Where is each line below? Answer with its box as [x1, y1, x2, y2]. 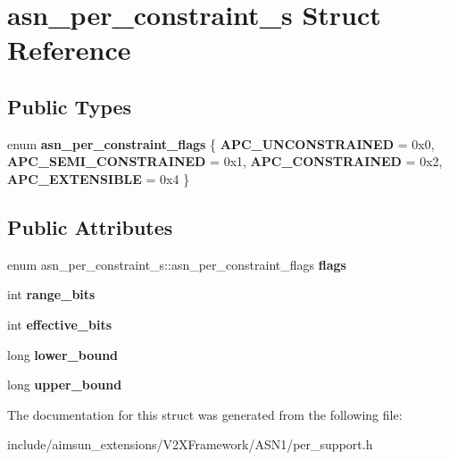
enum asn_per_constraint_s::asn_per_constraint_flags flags [7, 255, 346, 273]
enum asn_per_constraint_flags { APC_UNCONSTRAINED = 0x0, [7, 134, 435, 153]
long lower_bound [7, 345, 119, 364]
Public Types [7, 92, 132, 120]
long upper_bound [7, 375, 122, 394]
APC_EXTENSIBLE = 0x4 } [7, 169, 190, 188]
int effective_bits [7, 314, 112, 333]
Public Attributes [7, 213, 173, 240]
